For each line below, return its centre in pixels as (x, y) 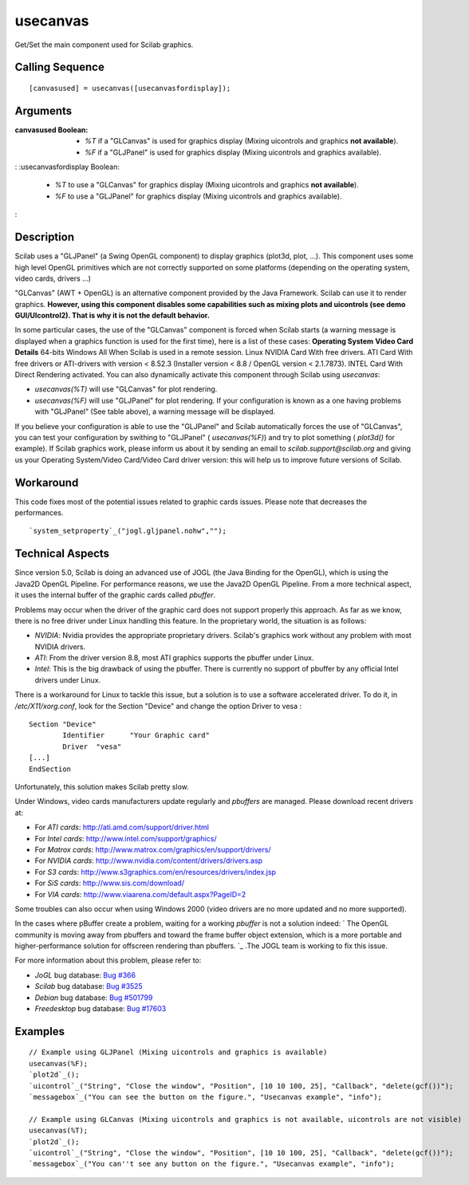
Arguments (43, 110)
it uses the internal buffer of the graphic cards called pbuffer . (115, 595)
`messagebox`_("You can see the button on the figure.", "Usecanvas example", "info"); (206, 1097)
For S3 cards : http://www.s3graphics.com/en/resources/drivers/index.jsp (156, 872)
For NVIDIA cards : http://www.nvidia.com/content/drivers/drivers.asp (149, 860)
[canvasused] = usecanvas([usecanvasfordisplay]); (130, 88)
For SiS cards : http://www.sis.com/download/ (110, 883)
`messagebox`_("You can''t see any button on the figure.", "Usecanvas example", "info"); (212, 1164)
